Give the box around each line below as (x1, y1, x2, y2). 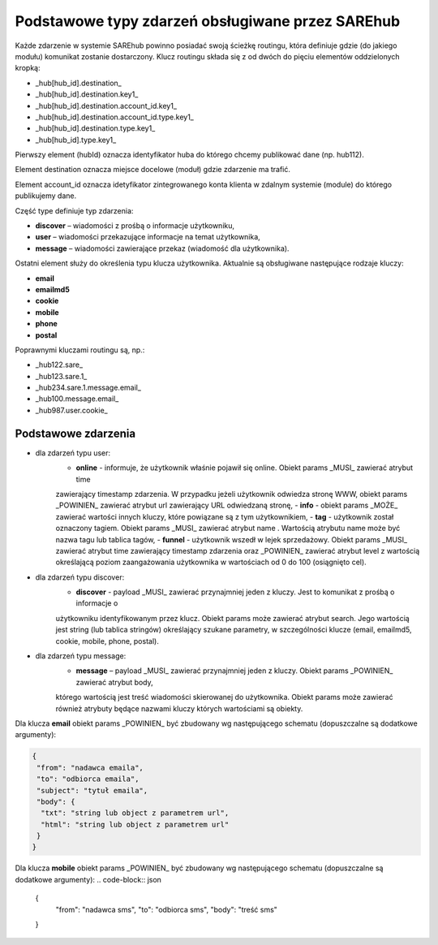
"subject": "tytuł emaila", (36, 786, 148, 795)
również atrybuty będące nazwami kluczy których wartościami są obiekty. (55, 703, 303, 714)
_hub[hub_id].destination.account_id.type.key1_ (35, 112, 195, 122)
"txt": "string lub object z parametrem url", (41, 809, 230, 818)
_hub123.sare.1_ (35, 371, 88, 381)
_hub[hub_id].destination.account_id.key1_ (35, 101, 178, 110)
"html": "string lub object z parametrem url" (41, 820, 230, 829)
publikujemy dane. (15, 191, 77, 201)
